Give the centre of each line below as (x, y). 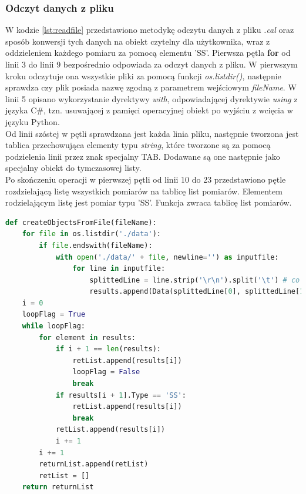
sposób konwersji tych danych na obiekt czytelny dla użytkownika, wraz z (138, 41)
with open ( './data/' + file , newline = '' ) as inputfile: (167, 257)
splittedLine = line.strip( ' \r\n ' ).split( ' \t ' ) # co (195, 280)
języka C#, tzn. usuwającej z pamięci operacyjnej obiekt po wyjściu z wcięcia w (149, 110)
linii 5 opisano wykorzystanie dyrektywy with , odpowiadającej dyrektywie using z (152, 98)
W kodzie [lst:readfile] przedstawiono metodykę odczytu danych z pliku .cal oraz (150, 30)
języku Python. (33, 121)
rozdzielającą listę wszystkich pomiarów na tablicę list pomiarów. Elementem (144, 191)
